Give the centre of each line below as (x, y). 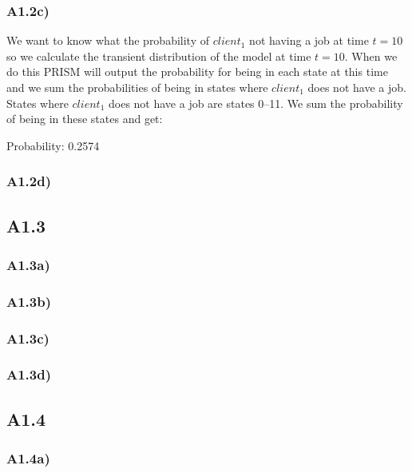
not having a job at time (309, 40)
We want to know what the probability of (108, 40)
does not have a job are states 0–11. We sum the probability (256, 103)
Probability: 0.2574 (53, 145)
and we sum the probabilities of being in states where (137, 87)
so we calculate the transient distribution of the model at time (159, 56)
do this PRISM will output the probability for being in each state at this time (197, 72)
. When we (371, 56)
